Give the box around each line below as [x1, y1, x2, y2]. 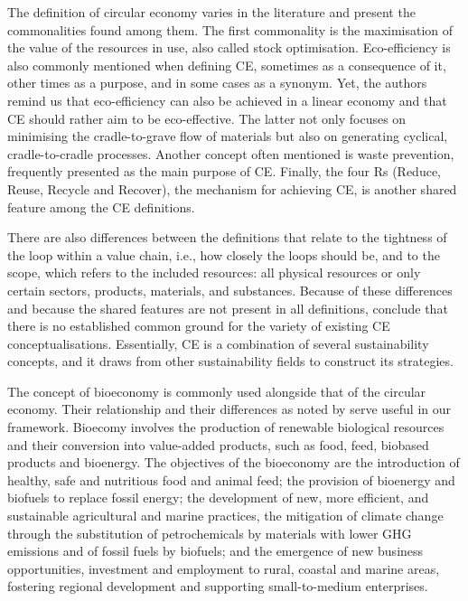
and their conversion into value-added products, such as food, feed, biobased [7, 435, 429, 454]
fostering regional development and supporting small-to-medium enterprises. [7, 577, 428, 596]
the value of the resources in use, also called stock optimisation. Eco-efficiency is [7, 38, 451, 57]
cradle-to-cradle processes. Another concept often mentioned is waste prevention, [7, 144, 454, 163]
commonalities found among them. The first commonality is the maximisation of [7, 20, 454, 39]
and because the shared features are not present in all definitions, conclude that [7, 298, 448, 317]
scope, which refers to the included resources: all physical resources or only [7, 263, 421, 282]
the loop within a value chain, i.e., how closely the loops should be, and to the [7, 245, 440, 264]
